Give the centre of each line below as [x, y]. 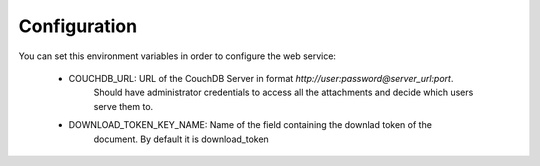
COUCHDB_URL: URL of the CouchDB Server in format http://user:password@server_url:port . [261, 78]
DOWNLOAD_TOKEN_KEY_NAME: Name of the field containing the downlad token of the [250, 125]
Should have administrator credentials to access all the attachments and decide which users [283, 92]
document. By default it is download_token [181, 139]
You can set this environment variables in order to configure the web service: [177, 56]
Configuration [78, 26]
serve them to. [123, 106]
